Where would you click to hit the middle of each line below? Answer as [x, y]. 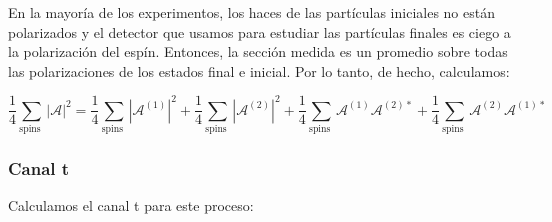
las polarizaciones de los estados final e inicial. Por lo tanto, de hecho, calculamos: [259, 70]
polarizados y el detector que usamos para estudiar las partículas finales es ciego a [259, 31]
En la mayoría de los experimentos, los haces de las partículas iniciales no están [251, 12]
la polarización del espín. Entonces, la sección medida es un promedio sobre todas [258, 51]
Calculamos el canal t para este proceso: [131, 205]
